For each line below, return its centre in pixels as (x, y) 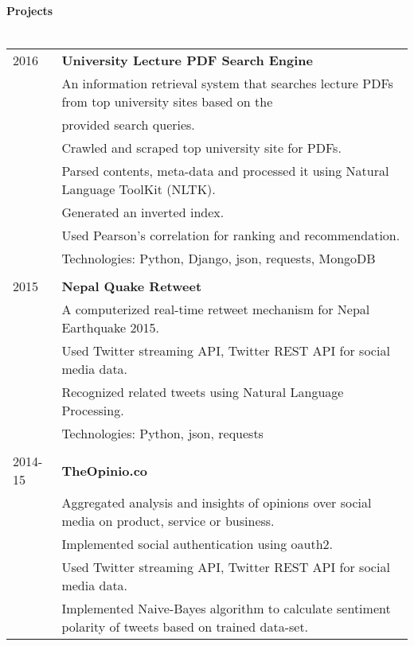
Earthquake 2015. (110, 328)
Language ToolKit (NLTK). (139, 189)
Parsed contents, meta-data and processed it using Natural (225, 171)
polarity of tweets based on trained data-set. (185, 627)
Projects (30, 10)
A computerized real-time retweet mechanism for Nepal (216, 309)
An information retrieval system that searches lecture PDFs (227, 84)
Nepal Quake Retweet (132, 286)
